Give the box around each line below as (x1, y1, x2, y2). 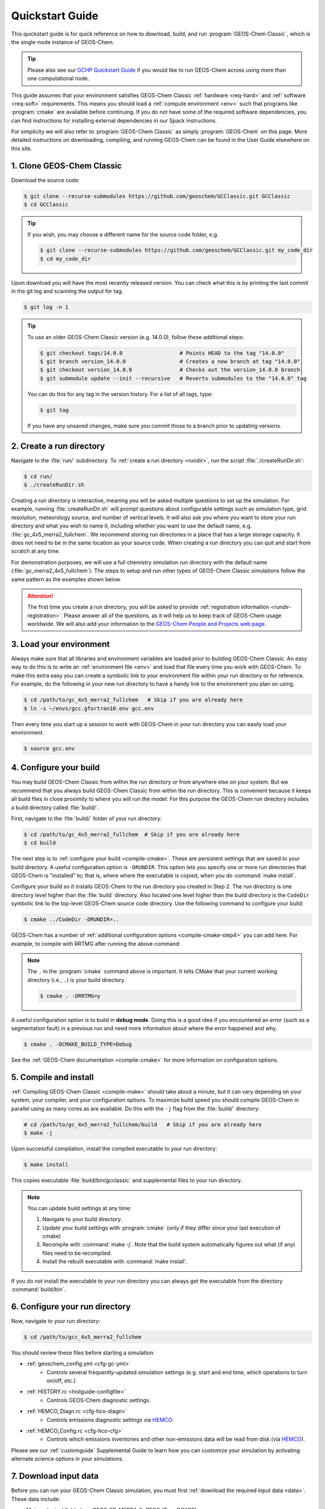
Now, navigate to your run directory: (11, 1317, 101, 1324)
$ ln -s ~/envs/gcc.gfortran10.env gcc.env (23, 705, 155, 712)
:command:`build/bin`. (11, 1286, 66, 1293)
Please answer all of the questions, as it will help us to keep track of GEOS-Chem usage (63, 611, 282, 619)
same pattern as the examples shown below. (11, 575, 122, 582)
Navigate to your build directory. (42, 1216, 123, 1223)
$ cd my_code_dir (40, 255, 91, 262)
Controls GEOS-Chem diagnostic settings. (46, 1396, 151, 1403)
